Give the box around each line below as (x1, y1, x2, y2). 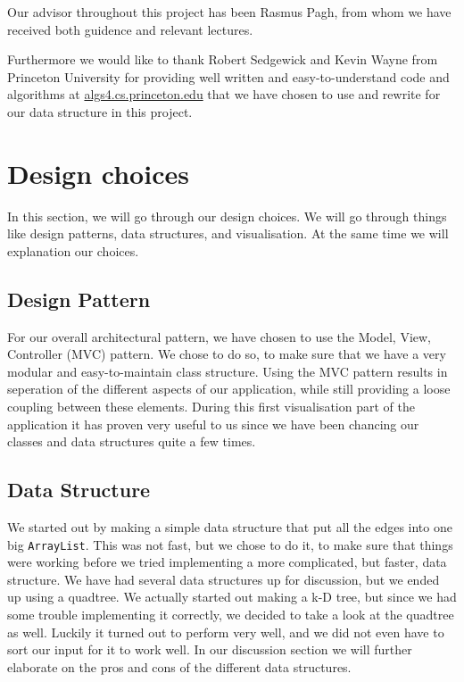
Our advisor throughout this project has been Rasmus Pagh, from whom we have (7, 3, 452, 21)
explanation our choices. (7, 241, 139, 260)
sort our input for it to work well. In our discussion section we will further (7, 640, 412, 659)
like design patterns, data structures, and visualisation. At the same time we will (7, 224, 449, 243)
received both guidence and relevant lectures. (7, 20, 253, 38)
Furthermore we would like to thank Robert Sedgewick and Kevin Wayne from (7, 50, 438, 69)
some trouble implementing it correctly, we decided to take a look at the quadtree (7, 605, 454, 624)
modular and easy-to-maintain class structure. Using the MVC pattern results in (7, 362, 448, 380)
